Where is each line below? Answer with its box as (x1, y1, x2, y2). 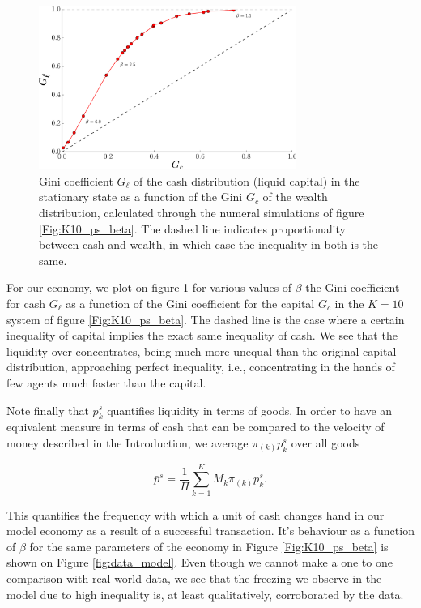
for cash (6, 294, 45, 311)
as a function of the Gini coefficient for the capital (66, 294, 315, 311)
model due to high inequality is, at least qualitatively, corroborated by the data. (6, 585, 404, 602)
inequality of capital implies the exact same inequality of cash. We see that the (6, 327, 398, 344)
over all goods (291, 434, 360, 451)
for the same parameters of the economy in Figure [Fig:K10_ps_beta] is (29, 537, 389, 554)
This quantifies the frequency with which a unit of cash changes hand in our (6, 506, 385, 523)
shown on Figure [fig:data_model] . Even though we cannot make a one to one (6, 554, 393, 571)
